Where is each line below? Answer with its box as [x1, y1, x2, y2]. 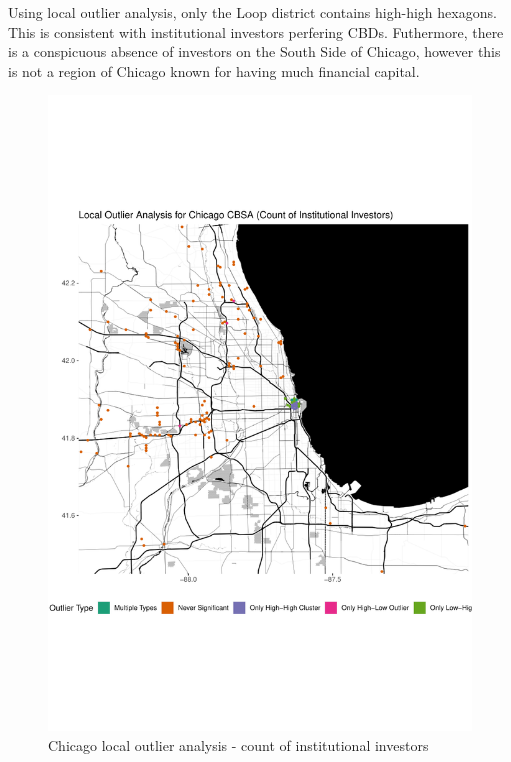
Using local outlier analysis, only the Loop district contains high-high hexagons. [8, 2, 497, 22]
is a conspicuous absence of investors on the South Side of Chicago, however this [8, 41, 501, 62]
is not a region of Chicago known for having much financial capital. [8, 60, 420, 81]
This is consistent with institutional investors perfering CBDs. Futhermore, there [8, 21, 504, 42]
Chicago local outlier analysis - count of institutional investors [48, 734, 429, 755]
